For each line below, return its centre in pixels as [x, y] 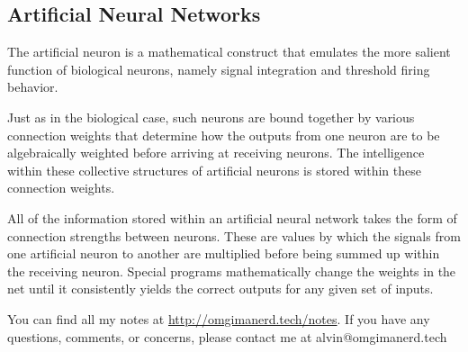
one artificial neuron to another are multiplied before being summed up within [224, 253]
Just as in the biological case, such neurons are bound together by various [211, 117]
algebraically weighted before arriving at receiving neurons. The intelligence [216, 153]
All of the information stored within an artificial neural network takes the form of [232, 217]
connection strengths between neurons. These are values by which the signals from [234, 235]
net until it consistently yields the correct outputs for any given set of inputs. [220, 289]
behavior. [33, 87]
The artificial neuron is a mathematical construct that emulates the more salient [229, 52]
